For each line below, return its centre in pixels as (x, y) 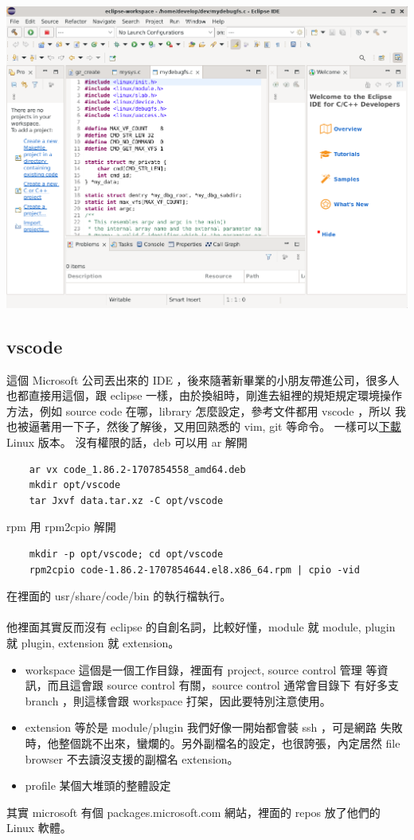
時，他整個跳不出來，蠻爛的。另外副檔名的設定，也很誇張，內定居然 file (213, 742)
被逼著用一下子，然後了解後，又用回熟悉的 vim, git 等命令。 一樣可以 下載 (209, 426)
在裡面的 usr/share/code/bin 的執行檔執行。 (119, 596)
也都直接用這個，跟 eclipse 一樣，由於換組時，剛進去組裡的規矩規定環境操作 (205, 395)
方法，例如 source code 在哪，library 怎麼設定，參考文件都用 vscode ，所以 (199, 410)
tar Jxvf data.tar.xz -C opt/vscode (126, 500)
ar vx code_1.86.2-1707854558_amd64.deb (137, 469)
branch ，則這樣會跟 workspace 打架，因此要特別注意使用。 (178, 700)
